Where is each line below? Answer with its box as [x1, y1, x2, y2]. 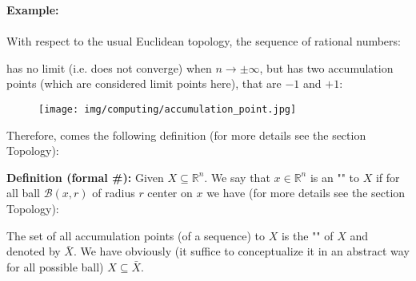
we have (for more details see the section [206, 184, 406, 201]
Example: [6, 2, 59, 18]
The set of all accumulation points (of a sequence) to [6, 227, 265, 243]
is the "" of [281, 227, 334, 243]
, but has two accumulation [259, 59, 394, 76]
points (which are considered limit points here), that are [6, 75, 282, 92]
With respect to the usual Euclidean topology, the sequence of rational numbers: [6, 33, 401, 49]
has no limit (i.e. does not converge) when [6, 59, 212, 76]
